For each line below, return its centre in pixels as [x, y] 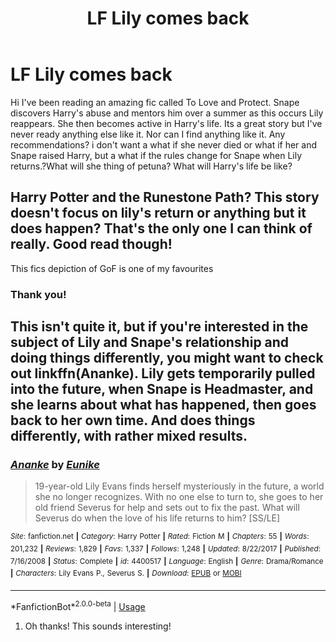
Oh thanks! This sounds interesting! [98, 626]
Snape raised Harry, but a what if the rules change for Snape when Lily [156, 155]
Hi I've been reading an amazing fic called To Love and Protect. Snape [155, 102]
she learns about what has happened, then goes [163, 405]
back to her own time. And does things [133, 420]
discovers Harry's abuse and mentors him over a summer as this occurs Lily [167, 113]
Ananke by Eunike [55, 464]
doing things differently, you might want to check [167, 358]
